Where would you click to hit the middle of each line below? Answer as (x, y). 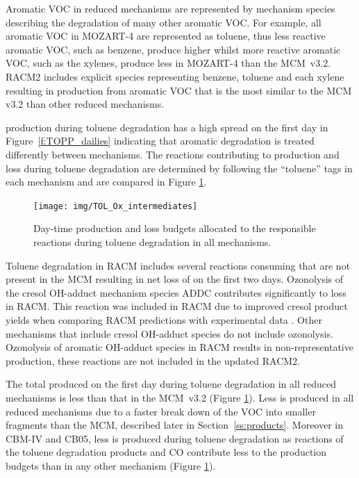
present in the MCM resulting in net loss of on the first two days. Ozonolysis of (175, 279)
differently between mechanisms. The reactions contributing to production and (173, 154)
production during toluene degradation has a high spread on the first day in (167, 127)
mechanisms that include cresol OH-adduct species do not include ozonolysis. (169, 333)
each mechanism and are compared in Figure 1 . (106, 182)
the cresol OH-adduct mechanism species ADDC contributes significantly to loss (176, 292)
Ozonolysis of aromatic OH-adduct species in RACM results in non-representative (179, 347)
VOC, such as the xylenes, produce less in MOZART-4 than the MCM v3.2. (168, 63)
